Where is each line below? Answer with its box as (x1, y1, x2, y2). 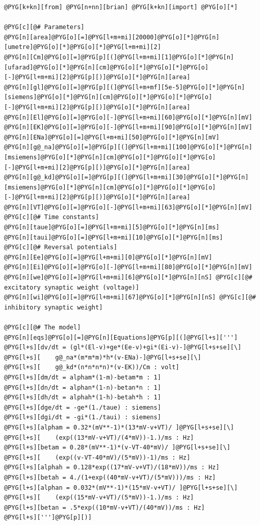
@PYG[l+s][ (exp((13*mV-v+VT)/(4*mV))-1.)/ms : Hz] (4, 434, 194, 441)
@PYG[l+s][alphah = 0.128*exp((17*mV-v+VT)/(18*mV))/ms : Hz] (4, 464, 220, 471)
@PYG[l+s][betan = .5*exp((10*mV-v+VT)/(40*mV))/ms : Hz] (4, 504, 205, 511)
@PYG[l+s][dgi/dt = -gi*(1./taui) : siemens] (4, 414, 161, 421)
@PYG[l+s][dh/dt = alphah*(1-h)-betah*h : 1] (4, 394, 161, 401)
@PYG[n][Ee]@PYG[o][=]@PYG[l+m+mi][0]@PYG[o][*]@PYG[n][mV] (4, 253, 213, 261)
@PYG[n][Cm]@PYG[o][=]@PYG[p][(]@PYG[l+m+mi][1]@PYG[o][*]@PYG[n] (4, 53, 235, 61)
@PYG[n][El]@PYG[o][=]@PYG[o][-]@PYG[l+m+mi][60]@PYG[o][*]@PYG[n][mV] (4, 113, 252, 121)
